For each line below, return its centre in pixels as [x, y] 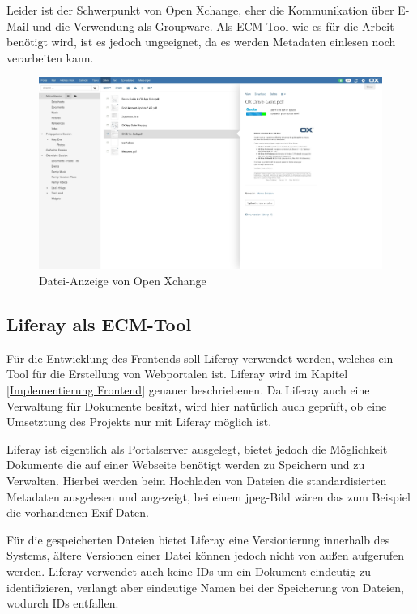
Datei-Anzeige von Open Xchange [123, 281]
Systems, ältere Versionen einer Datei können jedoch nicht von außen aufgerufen [205, 555]
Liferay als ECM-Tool [99, 324]
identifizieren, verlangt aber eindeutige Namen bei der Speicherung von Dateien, [205, 587]
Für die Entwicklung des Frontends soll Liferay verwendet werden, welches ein [200, 358]
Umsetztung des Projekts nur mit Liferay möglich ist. [139, 422]
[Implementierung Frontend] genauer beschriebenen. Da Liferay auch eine [188, 390]
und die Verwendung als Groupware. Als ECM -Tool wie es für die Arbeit [213, 26]
